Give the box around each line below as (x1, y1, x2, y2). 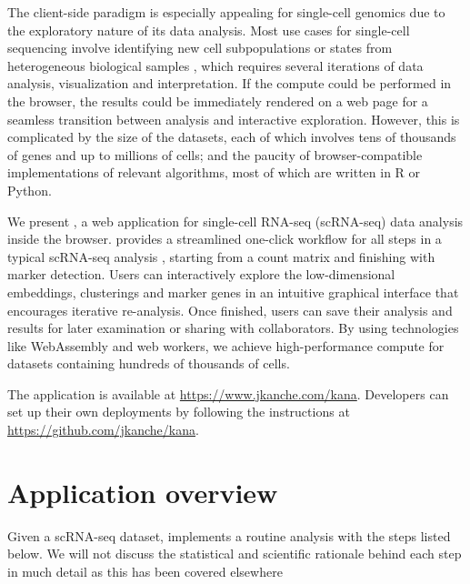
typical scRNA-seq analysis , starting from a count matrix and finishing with (7, 247, 435, 266)
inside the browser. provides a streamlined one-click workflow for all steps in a (7, 229, 442, 248)
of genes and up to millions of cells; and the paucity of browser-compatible (7, 145, 423, 164)
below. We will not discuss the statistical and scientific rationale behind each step (7, 544, 462, 563)
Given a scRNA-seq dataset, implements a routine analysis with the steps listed (7, 526, 451, 545)
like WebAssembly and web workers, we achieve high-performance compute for (7, 336, 445, 355)
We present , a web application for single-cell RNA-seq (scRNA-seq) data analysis (7, 211, 464, 230)
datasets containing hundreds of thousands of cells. (7, 354, 290, 373)
